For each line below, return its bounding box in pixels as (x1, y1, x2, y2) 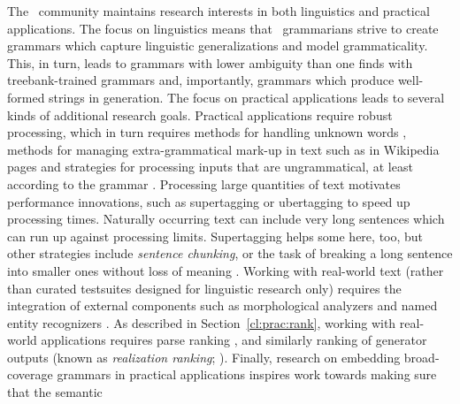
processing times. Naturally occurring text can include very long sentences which (7, 210, 445, 228)
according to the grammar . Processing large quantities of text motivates (7, 174, 401, 193)
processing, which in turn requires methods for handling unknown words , (7, 123, 407, 141)
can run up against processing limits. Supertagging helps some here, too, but (7, 226, 424, 245)
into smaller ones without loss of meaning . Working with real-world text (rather (7, 261, 444, 279)
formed (7, 88, 45, 106)
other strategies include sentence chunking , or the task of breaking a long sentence (7, 244, 453, 263)
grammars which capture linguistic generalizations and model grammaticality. (7, 36, 428, 55)
